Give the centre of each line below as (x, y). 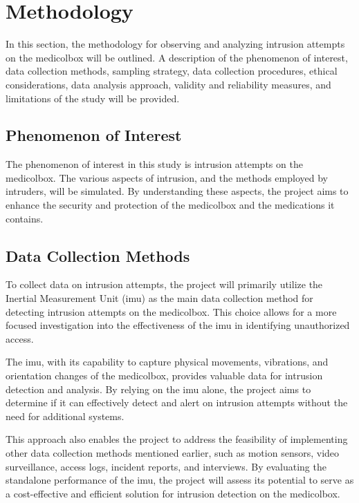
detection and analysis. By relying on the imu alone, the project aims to (158, 389)
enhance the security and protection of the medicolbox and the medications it (170, 205)
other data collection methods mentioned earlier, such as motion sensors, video (173, 453)
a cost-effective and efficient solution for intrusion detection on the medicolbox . (173, 493)
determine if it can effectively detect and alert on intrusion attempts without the (177, 402)
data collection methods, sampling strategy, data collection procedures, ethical (172, 71)
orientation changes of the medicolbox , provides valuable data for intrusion (164, 376)
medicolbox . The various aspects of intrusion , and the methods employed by (167, 177)
